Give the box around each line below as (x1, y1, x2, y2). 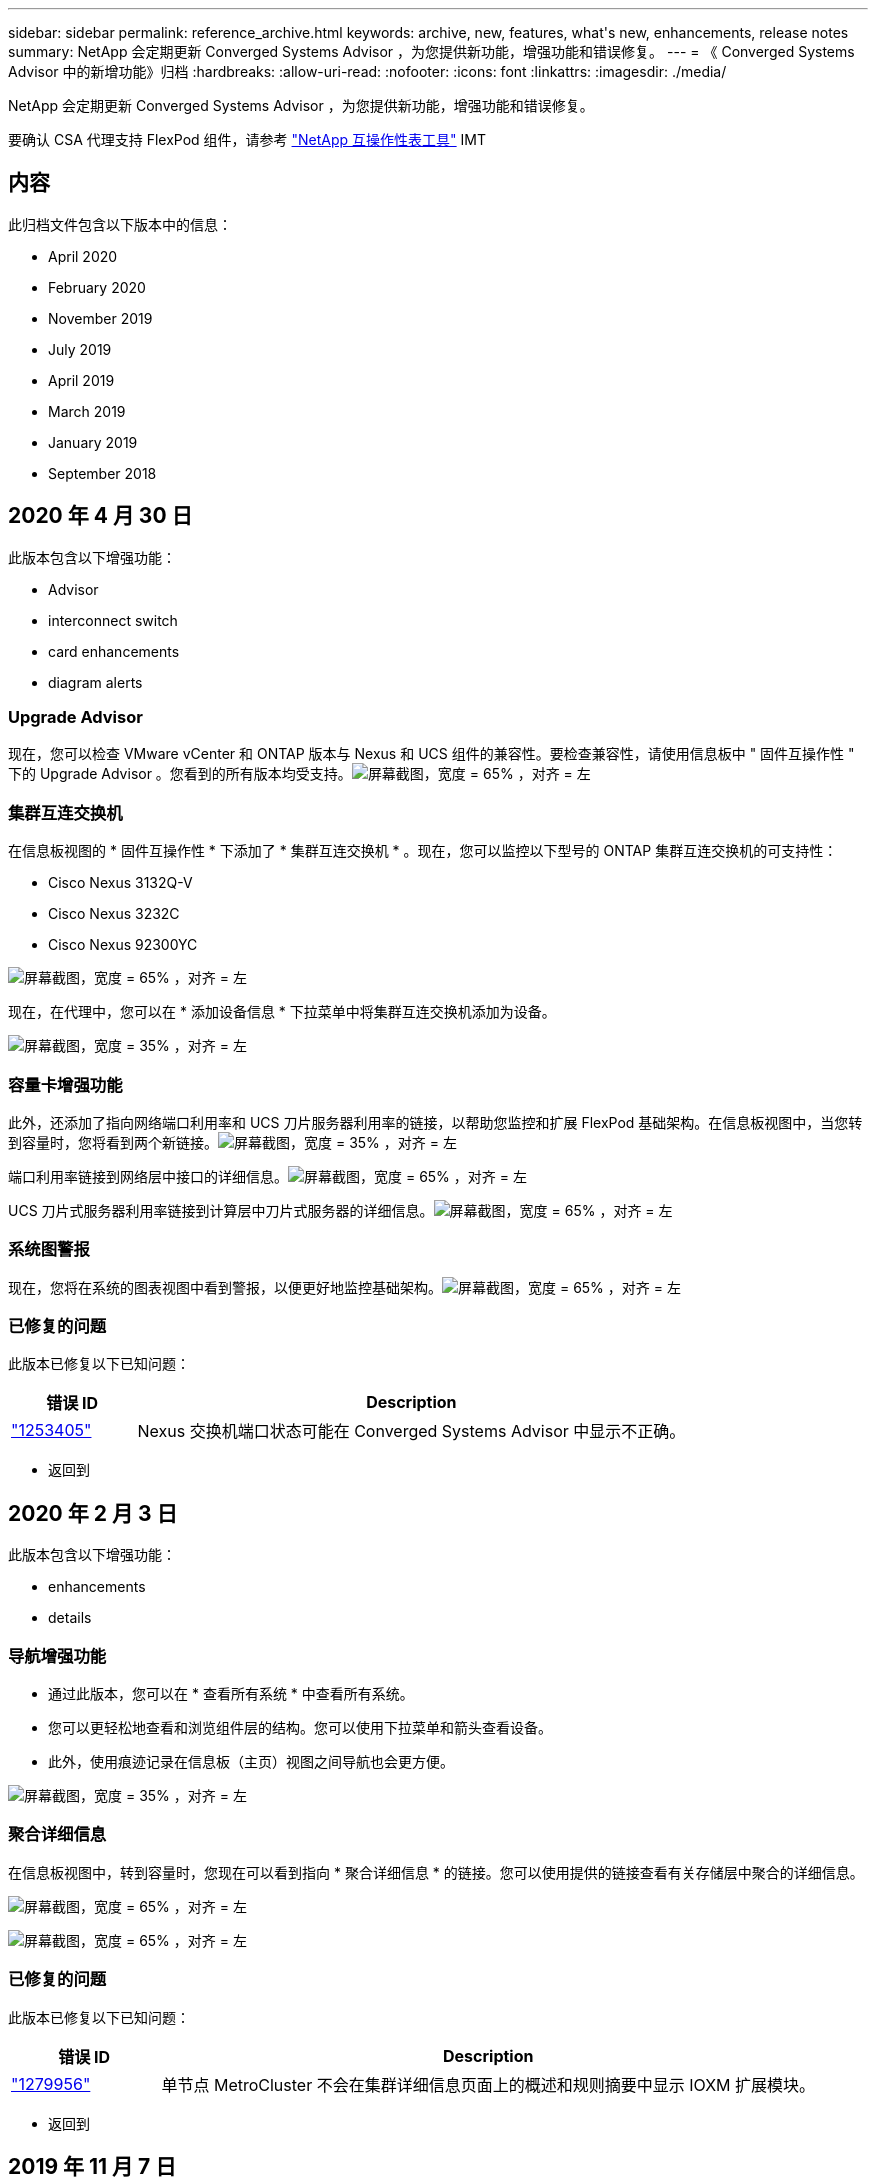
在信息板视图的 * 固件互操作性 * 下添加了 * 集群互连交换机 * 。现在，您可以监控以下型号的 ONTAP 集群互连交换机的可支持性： (8, 842, 838, 860)
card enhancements (48, 642, 180, 660)
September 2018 (48, 464, 157, 482)
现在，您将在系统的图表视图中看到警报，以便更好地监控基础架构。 (8, 1278, 442, 1296)
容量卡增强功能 (8, 1074, 123, 1095)
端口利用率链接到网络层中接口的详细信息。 (8, 1167, 288, 1185)
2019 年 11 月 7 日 (8, 2153, 177, 2179)
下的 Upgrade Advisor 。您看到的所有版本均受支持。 (8, 765, 352, 783)
